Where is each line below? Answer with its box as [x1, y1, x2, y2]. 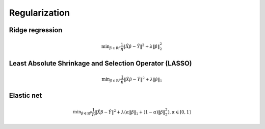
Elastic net [9, 91, 42, 100]
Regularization [9, 7, 70, 18]
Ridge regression [9, 26, 63, 34]
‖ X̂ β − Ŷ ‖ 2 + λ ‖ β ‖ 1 [123, 76, 162, 83]
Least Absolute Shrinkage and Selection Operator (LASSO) [9, 59, 192, 68]
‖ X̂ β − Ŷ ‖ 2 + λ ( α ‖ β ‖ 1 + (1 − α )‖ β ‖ [95, 108, 165, 116]
